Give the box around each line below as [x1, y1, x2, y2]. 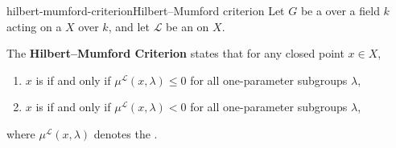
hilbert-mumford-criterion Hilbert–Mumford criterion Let [6, 2, 285, 18]
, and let [108, 18, 150, 34]
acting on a [6, 18, 62, 34]
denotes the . [93, 125, 158, 142]
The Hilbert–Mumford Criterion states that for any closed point [6, 45, 344, 62]
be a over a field [300, 2, 380, 18]
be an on [166, 18, 209, 34]
